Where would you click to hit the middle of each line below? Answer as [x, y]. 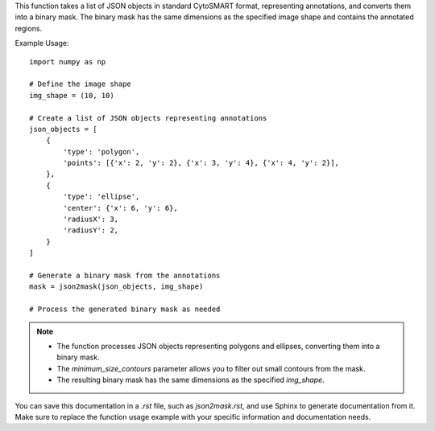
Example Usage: [42, 43]
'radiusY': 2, [91, 230]
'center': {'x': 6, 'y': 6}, [121, 208]
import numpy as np [68, 62]
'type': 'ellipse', [101, 197]
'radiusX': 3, [91, 220]
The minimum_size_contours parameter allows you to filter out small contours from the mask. [211, 368]
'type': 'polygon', [101, 152]
